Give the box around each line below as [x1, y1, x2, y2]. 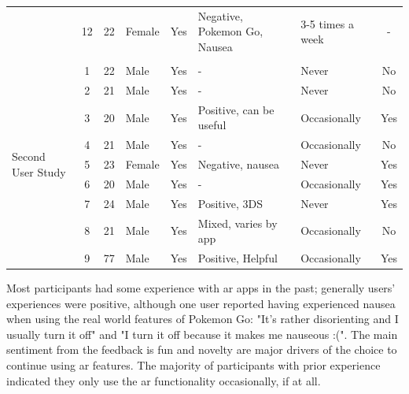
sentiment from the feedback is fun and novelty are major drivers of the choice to [6, 341, 397, 358]
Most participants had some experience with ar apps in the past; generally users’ [6, 280, 396, 296]
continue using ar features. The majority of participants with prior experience [6, 357, 381, 374]
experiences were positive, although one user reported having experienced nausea [6, 295, 396, 311]
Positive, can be [197, 101, 275, 117]
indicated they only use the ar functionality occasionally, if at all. [6, 372, 321, 388]
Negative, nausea [197, 156, 279, 172]
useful [197, 117, 227, 133]
